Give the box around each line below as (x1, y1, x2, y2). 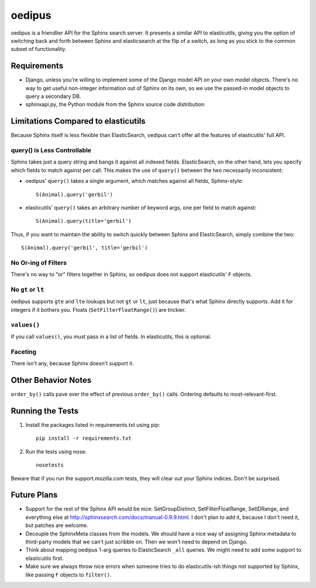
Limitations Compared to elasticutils (11, 116, 146, 126)
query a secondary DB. (25, 93, 81, 100)
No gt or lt (11, 285, 44, 294)
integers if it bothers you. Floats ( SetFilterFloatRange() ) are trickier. (11, 306, 186, 313)
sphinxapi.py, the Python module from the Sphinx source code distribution (25, 101, 205, 108)
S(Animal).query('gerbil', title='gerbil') (21, 244, 148, 251)
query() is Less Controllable (11, 147, 92, 155)
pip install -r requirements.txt (36, 435, 132, 442)
